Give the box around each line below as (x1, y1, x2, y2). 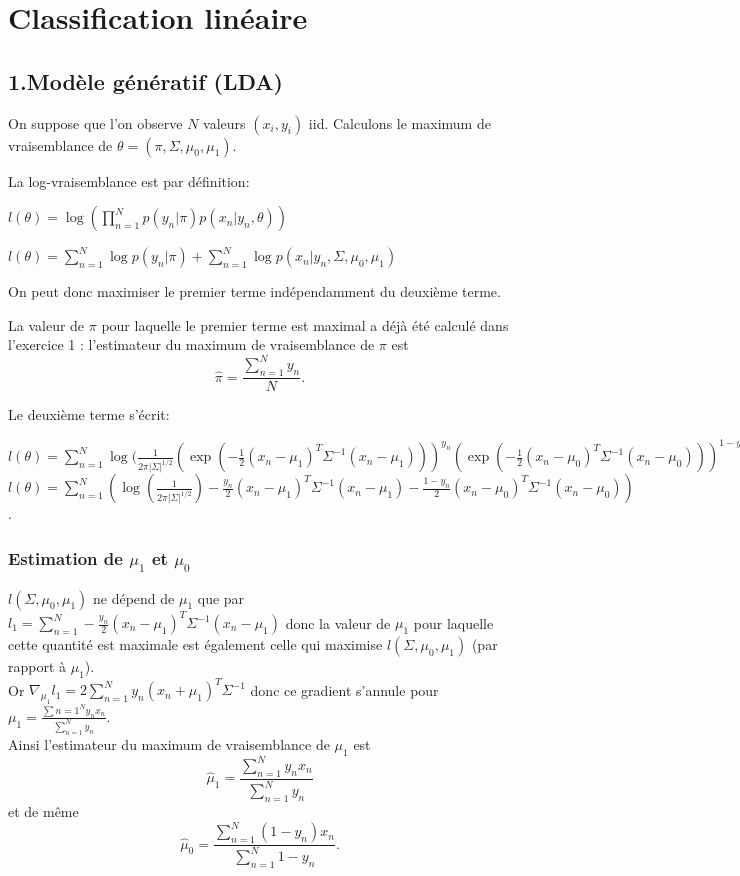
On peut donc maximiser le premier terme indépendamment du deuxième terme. (8, 281, 501, 302)
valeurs (203, 112, 246, 133)
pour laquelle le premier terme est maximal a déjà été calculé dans (101, 314, 509, 335)
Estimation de (8, 545, 123, 570)
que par (197, 587, 245, 608)
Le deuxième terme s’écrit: (8, 404, 170, 425)
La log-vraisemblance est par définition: (8, 170, 250, 191)
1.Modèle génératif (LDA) (8, 65, 283, 96)
